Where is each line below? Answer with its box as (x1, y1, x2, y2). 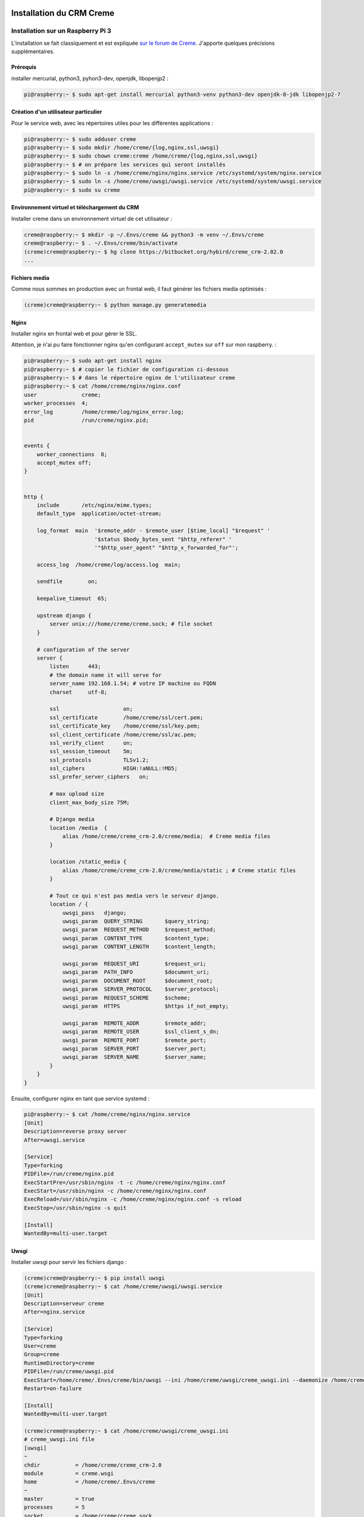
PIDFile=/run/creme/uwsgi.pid (24, 1368, 114, 1375)
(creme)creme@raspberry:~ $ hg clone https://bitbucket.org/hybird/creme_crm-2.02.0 (24, 248, 283, 255)
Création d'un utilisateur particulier (11, 108, 103, 115)
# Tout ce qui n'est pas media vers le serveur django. (49, 892, 220, 899)
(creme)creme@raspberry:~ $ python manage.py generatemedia (24, 301, 207, 308)
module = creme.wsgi (24, 1470, 114, 1477)
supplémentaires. (11, 48, 55, 55)
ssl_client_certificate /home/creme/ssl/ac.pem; (49, 731, 197, 738)
